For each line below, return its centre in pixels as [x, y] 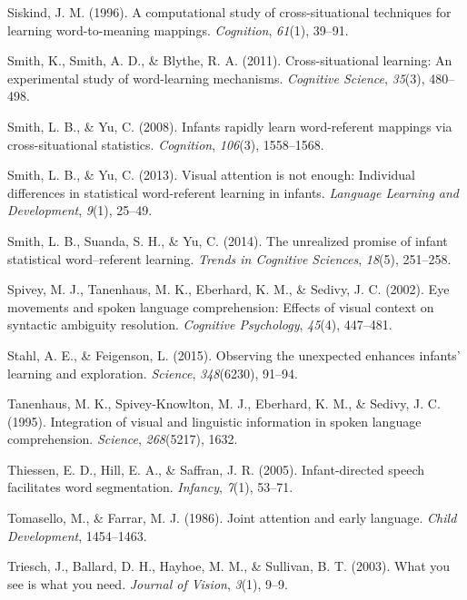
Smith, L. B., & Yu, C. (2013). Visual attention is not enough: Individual [211, 175]
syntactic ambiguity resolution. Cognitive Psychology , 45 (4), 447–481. [200, 325]
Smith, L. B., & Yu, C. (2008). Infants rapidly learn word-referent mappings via [230, 126]
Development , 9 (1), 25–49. [80, 210]
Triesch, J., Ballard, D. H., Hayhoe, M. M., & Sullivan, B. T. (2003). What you [229, 566]
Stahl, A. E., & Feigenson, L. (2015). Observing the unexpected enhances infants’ [234, 354]
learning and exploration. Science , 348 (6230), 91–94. [153, 373]
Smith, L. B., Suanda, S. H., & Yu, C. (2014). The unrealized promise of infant [228, 240]
